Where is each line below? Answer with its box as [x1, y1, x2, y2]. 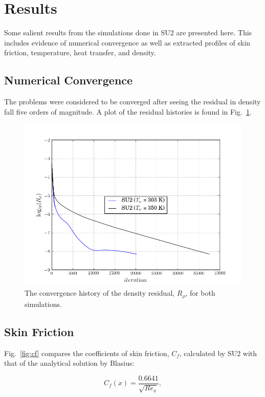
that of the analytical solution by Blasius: [4, 358, 135, 368]
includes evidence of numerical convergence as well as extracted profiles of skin [4, 37, 251, 48]
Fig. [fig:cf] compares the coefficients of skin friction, [4, 347, 169, 358]
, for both [185, 288, 215, 298]
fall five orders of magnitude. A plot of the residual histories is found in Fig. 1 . [4, 106, 252, 117]
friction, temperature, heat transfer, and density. [4, 47, 156, 58]
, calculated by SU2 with [179, 347, 257, 358]
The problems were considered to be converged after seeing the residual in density [4, 96, 261, 107]
